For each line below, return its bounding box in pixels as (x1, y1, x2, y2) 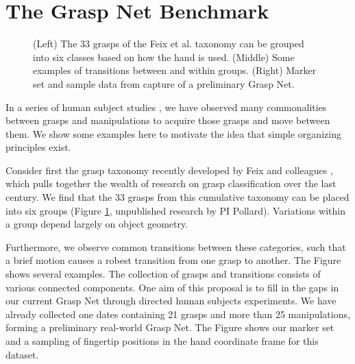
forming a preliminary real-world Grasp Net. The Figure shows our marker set (5, 320, 334, 335)
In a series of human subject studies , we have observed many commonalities (5, 99, 327, 114)
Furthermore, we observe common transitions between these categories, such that (5, 239, 346, 254)
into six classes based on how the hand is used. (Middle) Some (33, 49, 295, 64)
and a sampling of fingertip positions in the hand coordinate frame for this (5, 334, 319, 348)
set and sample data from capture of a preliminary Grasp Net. (33, 76, 295, 90)
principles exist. (5, 140, 71, 154)
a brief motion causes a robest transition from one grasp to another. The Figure (5, 253, 341, 267)
